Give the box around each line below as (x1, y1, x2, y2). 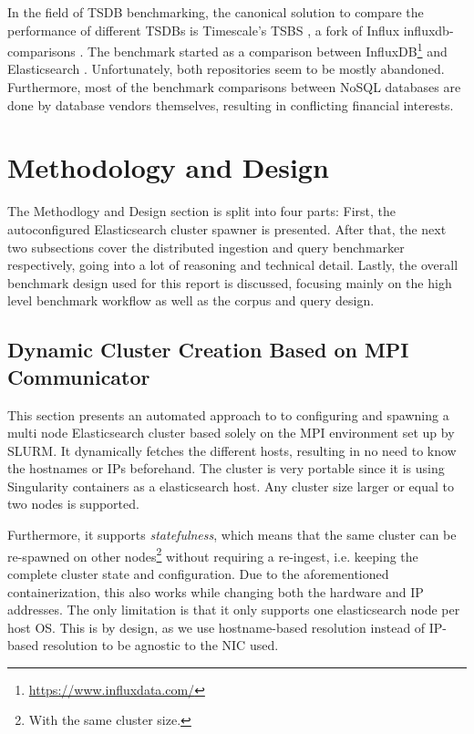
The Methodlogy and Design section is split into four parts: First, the (7, 202, 397, 221)
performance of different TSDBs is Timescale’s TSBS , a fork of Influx (7, 20, 400, 39)
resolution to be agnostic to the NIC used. (42, 636, 279, 655)
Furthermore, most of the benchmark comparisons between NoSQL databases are (7, 78, 461, 97)
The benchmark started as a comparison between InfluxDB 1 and (88, 39, 448, 60)
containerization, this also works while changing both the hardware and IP (7, 582, 424, 601)
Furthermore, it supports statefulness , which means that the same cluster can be (7, 525, 457, 544)
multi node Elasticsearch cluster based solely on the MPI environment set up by (7, 423, 455, 442)
